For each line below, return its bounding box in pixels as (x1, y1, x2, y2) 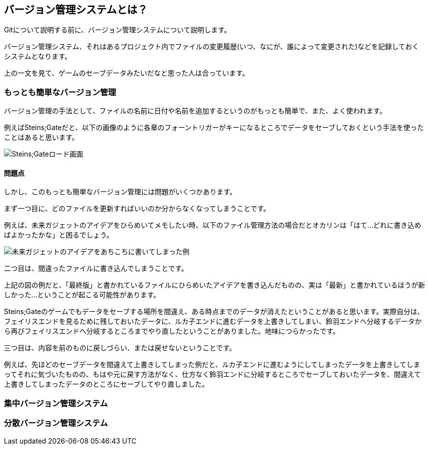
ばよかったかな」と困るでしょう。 (4, 231, 114, 239)
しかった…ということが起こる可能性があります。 (4, 291, 160, 299)
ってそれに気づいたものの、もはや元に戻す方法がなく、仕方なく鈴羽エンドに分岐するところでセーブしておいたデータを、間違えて (4, 370, 421, 379)
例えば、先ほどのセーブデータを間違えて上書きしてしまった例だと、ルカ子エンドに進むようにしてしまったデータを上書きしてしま (4, 360, 421, 369)
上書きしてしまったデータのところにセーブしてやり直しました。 (4, 380, 209, 389)
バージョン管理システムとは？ (4, 3, 148, 16)
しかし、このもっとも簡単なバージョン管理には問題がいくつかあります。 (4, 187, 237, 196)
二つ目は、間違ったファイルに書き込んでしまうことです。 (4, 264, 188, 273)
